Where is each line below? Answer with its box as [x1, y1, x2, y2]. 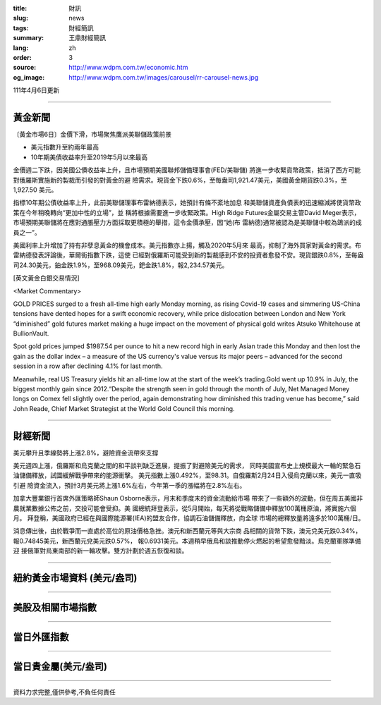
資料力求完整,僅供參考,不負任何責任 [13, 687, 116, 696]
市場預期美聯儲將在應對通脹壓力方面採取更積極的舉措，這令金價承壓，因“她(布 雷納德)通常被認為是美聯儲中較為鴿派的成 [13, 219, 363, 227]
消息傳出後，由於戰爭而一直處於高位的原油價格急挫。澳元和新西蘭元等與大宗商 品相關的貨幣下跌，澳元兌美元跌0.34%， [13, 527, 362, 535]
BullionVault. [13, 329, 49, 338]
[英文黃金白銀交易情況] [13, 274, 80, 282]
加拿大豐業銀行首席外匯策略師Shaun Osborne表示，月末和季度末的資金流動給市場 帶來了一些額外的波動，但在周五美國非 [13, 494, 363, 503]
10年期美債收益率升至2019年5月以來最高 [30, 152, 148, 161]
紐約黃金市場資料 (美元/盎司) [13, 572, 138, 584]
